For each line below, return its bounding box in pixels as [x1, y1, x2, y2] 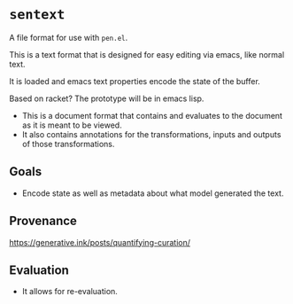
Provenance [9, 214, 78, 229]
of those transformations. [21, 138, 115, 149]
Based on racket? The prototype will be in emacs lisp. [9, 93, 204, 104]
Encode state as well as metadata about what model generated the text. [21, 188, 284, 199]
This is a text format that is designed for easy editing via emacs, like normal [9, 49, 285, 59]
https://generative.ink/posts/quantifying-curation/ [9, 237, 191, 247]
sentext [9, 6, 66, 23]
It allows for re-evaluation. [21, 286, 118, 297]
